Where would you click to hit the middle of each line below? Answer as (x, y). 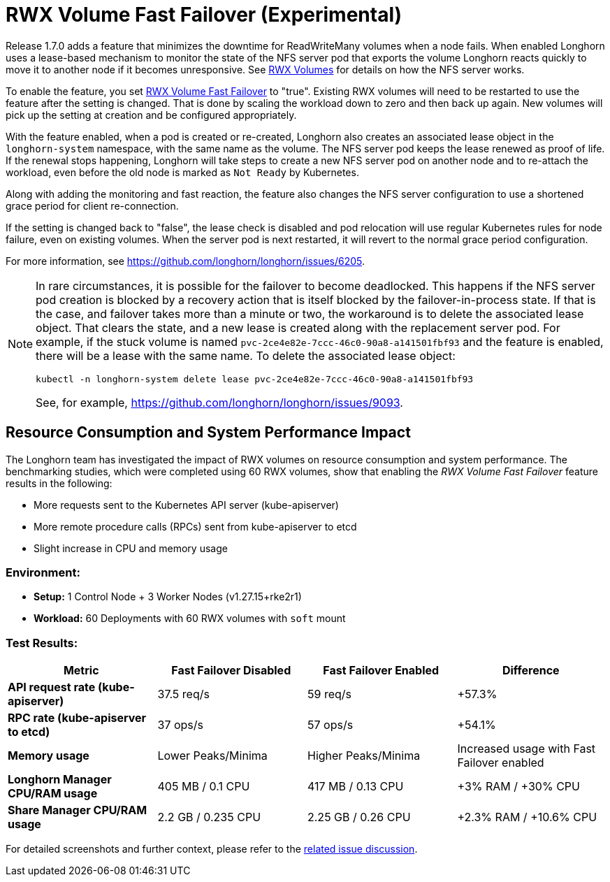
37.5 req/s (183, 694)
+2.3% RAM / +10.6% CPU (527, 817)
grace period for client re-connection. (92, 205)
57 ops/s (331, 725)
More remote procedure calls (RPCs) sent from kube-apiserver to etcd (195, 526)
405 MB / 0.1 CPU (204, 787)
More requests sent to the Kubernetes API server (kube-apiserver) (186, 505)
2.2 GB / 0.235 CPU (209, 817)
